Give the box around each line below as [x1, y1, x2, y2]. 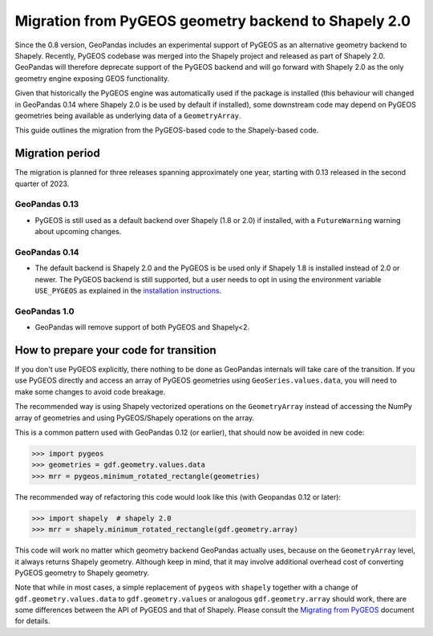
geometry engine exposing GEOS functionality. [14, 73, 170, 83]
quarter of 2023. [14, 179, 70, 188]
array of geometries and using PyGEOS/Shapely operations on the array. [14, 413, 255, 423]
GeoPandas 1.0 [14, 306, 75, 317]
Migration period [14, 147, 100, 160]
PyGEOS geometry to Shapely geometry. [14, 568, 150, 577]
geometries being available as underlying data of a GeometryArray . [14, 111, 241, 120]
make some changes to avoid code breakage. [14, 387, 166, 396]
